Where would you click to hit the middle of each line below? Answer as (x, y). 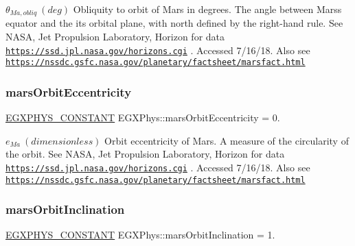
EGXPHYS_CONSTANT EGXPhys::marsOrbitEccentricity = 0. (143, 118)
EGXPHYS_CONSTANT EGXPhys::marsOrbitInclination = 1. (140, 235)
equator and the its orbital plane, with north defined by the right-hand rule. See (174, 23)
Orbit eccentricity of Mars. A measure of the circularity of (227, 140)
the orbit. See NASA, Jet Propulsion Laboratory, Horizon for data (145, 154)
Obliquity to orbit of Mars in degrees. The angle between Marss (207, 9)
